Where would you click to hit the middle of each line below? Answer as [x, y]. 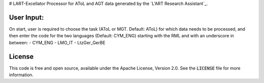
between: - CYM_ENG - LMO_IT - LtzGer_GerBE [57, 42]
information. [21, 75]
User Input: [26, 17]
